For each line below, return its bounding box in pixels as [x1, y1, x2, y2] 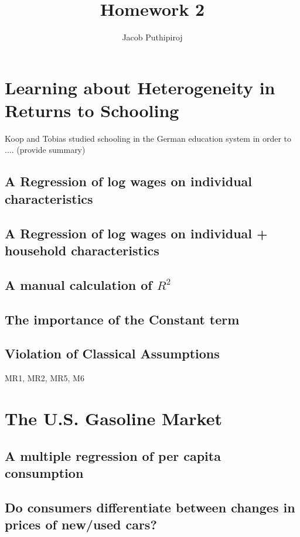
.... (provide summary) [5, 143, 86, 156]
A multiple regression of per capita [5, 446, 221, 464]
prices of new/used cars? [5, 515, 157, 533]
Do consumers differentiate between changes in [5, 498, 295, 516]
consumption [5, 463, 84, 481]
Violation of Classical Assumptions [5, 344, 220, 362]
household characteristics [5, 241, 159, 259]
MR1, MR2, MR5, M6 [5, 372, 84, 384]
